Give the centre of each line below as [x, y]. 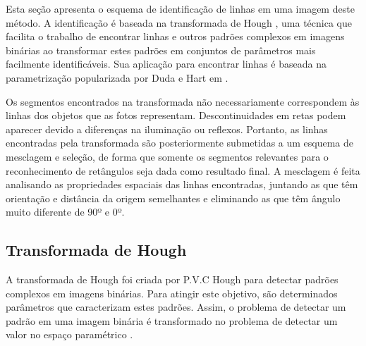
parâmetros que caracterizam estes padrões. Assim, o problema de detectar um [176, 307]
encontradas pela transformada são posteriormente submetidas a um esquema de [180, 143]
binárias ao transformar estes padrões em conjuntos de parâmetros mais [161, 50]
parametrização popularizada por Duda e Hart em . [117, 77]
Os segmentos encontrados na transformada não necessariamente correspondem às [183, 101]
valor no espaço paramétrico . [69, 334]
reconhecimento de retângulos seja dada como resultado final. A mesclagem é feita [183, 170]
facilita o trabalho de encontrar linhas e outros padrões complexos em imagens [175, 36]
